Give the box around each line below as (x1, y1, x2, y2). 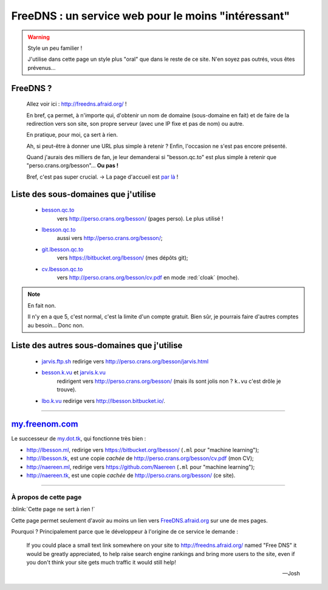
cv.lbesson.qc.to (41, 265, 83, 273)
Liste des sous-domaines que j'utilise (11, 189, 156, 199)
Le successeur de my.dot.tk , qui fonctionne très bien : (11, 435, 146, 442)
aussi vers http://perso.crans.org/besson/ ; (56, 235, 163, 242)
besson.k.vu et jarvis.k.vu (41, 369, 106, 376)
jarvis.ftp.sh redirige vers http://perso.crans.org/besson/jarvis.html (41, 357, 209, 365)
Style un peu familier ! (27, 44, 83, 52)
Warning (27, 33, 50, 41)
